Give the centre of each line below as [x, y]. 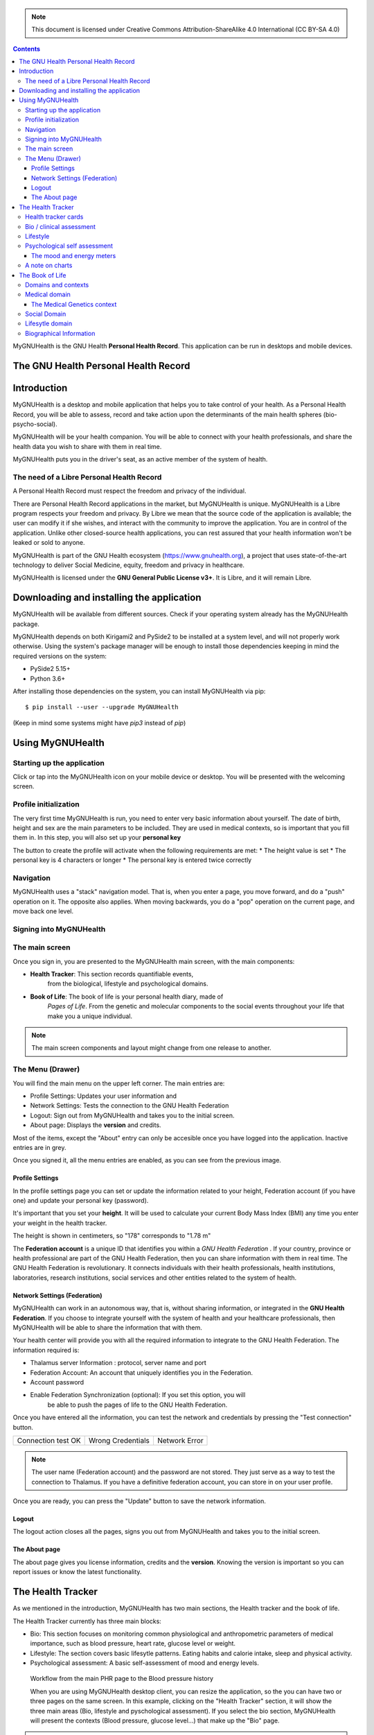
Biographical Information [60, 333]
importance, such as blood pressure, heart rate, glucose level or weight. [133, 1643]
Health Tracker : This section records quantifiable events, [112, 974]
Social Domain [46, 314]
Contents [27, 49]
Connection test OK [49, 1440]
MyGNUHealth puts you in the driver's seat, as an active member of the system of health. [140, 459]
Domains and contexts [57, 285]
